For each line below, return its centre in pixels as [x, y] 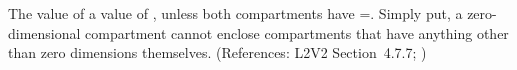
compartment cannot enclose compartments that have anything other [297, 32]
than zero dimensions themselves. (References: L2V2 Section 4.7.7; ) [217, 52]
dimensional [44, 32]
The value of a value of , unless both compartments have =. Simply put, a [235, 13]
